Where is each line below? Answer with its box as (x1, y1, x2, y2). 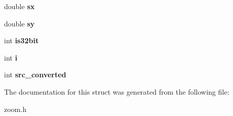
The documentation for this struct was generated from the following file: (4, 86, 229, 97)
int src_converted (4, 69, 67, 80)
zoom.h (4, 103, 26, 114)
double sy (4, 18, 35, 28)
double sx (4, 1, 35, 11)
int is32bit (4, 35, 39, 46)
